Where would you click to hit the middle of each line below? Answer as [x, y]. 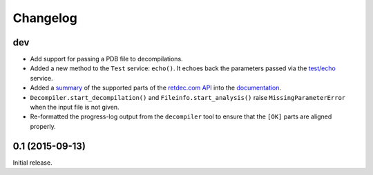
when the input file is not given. [75, 107]
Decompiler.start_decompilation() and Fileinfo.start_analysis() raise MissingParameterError [188, 97]
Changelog [45, 18]
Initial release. [32, 163]
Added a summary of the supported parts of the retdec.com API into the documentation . [156, 88]
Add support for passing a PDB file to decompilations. [106, 59]
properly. [43, 126]
